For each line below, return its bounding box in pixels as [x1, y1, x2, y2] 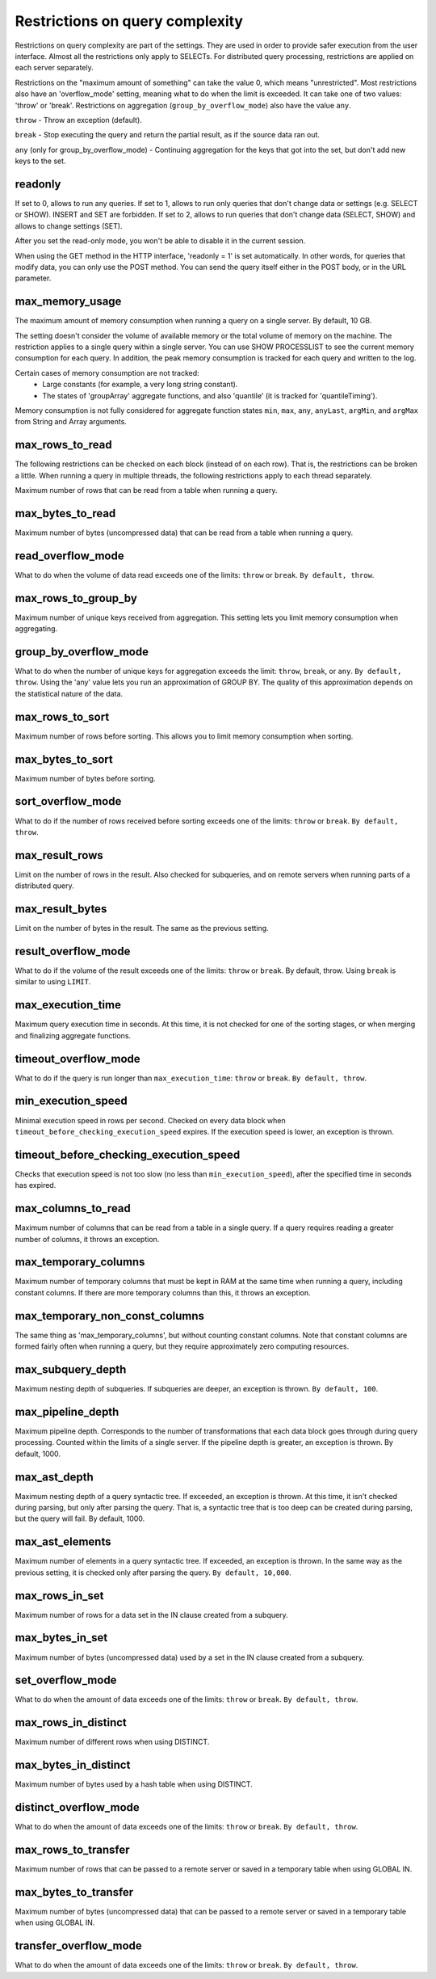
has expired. [15, 1181, 57, 1190]
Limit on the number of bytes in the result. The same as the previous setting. [15, 924, 270, 933]
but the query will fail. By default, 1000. [15, 1514, 145, 1523]
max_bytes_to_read [15, 506, 116, 520]
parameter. [15, 273, 52, 283]
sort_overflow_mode [15, 794, 122, 808]
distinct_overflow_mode [15, 1800, 140, 1814]
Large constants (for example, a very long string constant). [42, 380, 238, 389]
